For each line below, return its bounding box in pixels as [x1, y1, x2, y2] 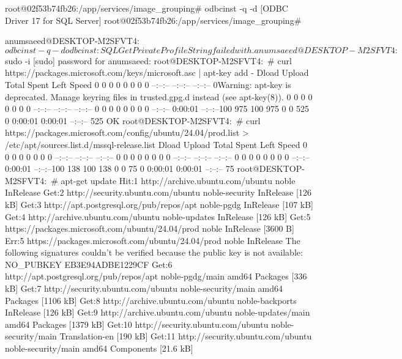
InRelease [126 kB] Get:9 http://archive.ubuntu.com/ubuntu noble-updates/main [5, 306, 310, 319]
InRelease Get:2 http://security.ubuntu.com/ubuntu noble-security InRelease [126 [5, 186, 312, 199]
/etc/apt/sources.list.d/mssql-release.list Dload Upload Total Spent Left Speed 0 [5, 138, 308, 150]
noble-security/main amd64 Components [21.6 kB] [5, 342, 193, 355]
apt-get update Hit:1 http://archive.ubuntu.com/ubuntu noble [61, 174, 296, 187]
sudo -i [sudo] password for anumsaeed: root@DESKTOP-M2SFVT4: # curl [5, 54, 292, 67]
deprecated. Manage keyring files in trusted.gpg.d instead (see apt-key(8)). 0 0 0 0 [5, 90, 313, 103]
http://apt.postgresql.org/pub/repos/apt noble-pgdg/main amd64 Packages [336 [5, 270, 307, 283]
